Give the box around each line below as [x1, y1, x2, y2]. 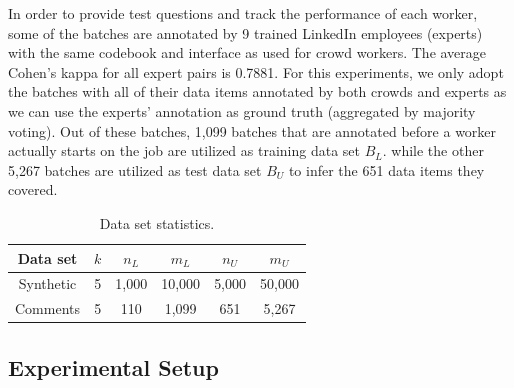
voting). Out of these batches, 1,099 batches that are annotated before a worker [8, 120, 497, 141]
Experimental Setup [8, 351, 219, 382]
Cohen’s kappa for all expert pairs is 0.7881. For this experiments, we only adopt [8, 61, 504, 82]
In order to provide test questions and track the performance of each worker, [8, 3, 478, 23]
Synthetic [18, 273, 77, 294]
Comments [15, 298, 81, 319]
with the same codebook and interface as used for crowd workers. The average [8, 42, 487, 63]
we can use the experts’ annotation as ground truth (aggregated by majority [8, 100, 476, 121]
